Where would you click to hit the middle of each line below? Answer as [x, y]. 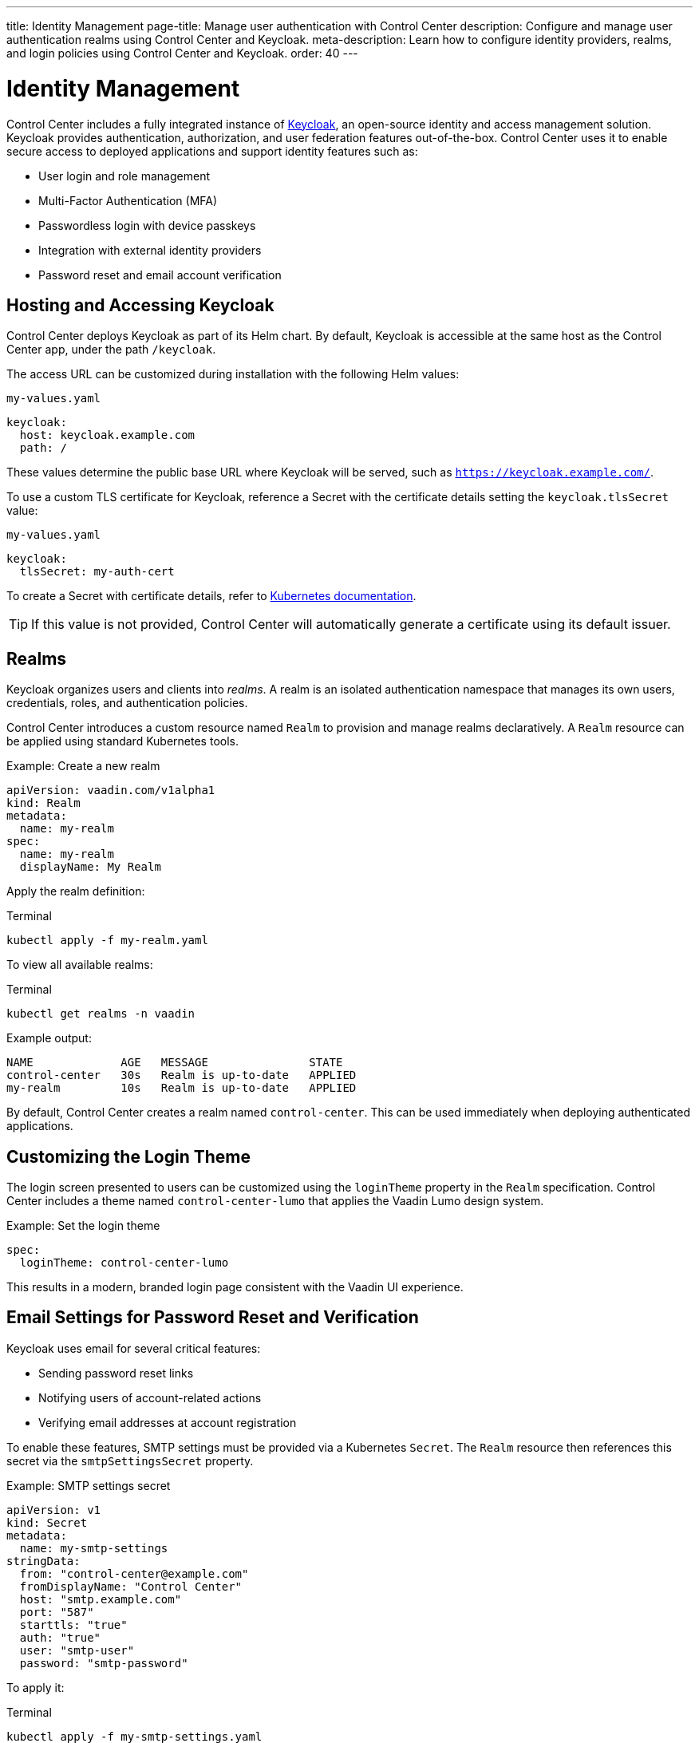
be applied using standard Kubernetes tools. [122, 741]
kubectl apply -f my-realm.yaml [107, 941]
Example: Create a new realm [83, 766]
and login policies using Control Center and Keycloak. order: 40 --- [182, 53]
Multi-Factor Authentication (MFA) [128, 200]
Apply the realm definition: [76, 891]
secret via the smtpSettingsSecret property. [130, 1460]
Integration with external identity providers [150, 250]
